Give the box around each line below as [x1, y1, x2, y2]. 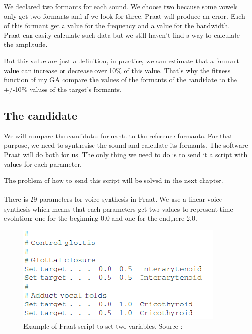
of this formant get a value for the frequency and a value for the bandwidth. [4, 20, 230, 30]
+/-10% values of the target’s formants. [4, 84, 122, 94]
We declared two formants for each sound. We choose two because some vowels [4, 1, 238, 11]
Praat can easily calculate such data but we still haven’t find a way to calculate [4, 30, 240, 40]
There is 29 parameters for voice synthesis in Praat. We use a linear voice [4, 194, 222, 204]
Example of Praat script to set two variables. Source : [23, 321, 183, 331]
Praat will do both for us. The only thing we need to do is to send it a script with [4, 149, 248, 159]
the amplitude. [4, 39, 47, 49]
